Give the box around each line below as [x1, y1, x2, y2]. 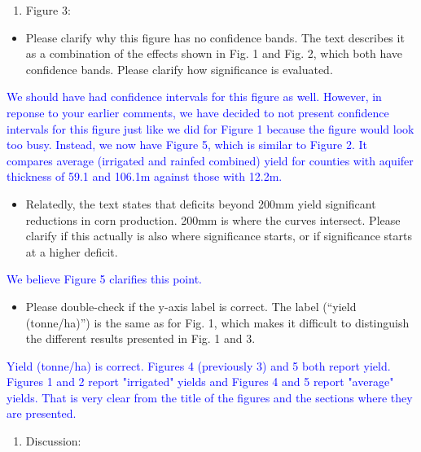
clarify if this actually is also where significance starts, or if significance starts [25, 227, 412, 244]
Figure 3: [25, 2, 71, 18]
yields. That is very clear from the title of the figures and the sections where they [7, 388, 413, 406]
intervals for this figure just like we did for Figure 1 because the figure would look [7, 120, 414, 137]
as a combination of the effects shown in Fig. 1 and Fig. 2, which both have [25, 45, 403, 62]
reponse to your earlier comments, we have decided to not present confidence [7, 103, 389, 121]
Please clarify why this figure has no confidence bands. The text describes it [25, 29, 405, 46]
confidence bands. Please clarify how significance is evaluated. [25, 60, 333, 77]
